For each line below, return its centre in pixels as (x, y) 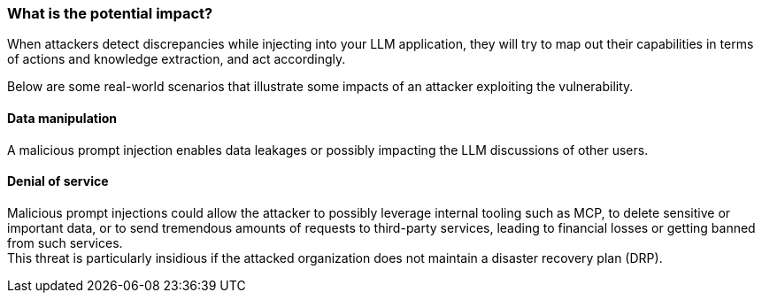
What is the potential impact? (110, 13)
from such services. (65, 242)
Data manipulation (62, 118)
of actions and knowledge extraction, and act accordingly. (177, 59)
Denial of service (58, 181)
